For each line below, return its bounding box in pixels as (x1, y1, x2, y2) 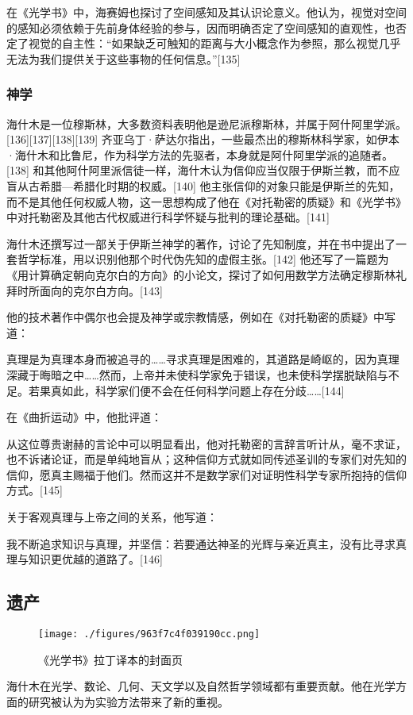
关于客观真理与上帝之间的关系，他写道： (6, 509, 218, 525)
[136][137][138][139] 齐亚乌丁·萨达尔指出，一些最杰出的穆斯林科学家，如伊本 (6, 131, 399, 148)
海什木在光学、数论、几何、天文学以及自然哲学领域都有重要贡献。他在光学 (6, 678, 396, 694)
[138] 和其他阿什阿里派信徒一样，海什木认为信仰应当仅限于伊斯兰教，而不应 (6, 162, 400, 179)
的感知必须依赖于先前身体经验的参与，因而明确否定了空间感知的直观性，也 (6, 19, 396, 36)
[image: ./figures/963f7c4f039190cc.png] (38, 629, 261, 640)
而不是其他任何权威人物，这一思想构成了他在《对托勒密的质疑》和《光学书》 (6, 193, 407, 210)
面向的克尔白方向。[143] (39, 282, 163, 298)
